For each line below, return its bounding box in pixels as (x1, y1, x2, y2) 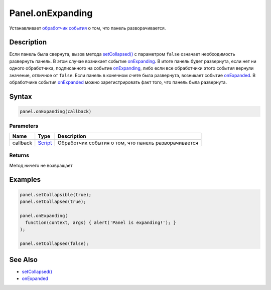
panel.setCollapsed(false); (20, 241, 89, 246)
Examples (9, 175, 41, 184)
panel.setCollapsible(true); (20, 192, 92, 197)
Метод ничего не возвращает (9, 162, 73, 168)
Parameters (9, 123, 39, 130)
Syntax (9, 92, 32, 101)
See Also (9, 255, 38, 264)
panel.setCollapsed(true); (20, 198, 86, 204)
